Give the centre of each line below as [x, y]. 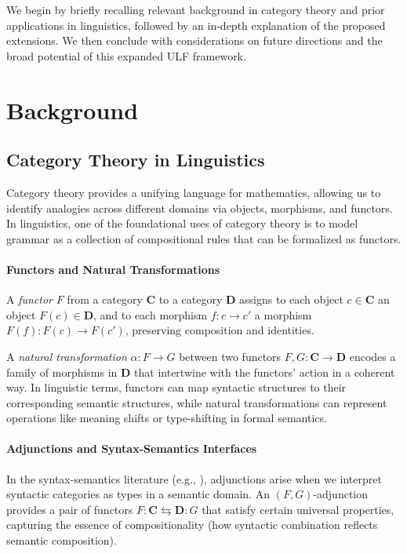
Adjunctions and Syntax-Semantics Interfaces [132, 448]
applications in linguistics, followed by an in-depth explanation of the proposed [196, 25]
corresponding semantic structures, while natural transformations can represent [197, 402]
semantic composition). [62, 540]
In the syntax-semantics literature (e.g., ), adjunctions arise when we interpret [194, 478]
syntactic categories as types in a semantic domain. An [138, 494]
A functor [30, 299]
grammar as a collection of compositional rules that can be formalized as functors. [204, 238]
